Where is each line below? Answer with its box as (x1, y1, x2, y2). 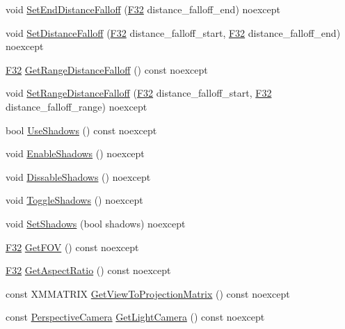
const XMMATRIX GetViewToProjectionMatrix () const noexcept (6, 286, 290, 300)
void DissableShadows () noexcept (6, 169, 151, 184)
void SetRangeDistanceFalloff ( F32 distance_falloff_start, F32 (6, 86, 272, 100)
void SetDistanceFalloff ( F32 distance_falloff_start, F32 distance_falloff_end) (6, 25, 341, 40)
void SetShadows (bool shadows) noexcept (6, 216, 186, 230)
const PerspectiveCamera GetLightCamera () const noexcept (6, 310, 265, 324)
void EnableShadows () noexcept (6, 146, 145, 161)
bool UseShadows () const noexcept (6, 122, 157, 137)
